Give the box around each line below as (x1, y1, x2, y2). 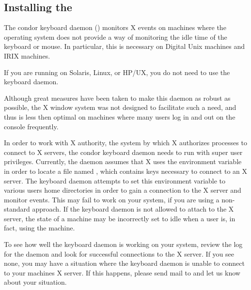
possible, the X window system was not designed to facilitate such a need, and (4, 102, 236, 112)
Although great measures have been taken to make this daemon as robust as (4, 92, 231, 103)
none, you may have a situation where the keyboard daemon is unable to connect (4, 258, 245, 268)
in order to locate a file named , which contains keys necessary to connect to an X (4, 166, 248, 176)
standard (4, 204, 30, 214)
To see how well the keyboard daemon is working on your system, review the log (4, 239, 243, 249)
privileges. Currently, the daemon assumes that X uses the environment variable (4, 156, 242, 167)
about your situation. (4, 277, 67, 287)
